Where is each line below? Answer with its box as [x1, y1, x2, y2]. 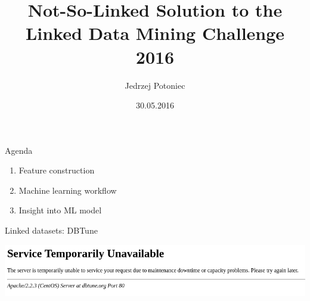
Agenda [5, 144, 33, 156]
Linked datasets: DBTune [5, 224, 98, 237]
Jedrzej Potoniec [125, 79, 185, 91]
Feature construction [18, 164, 95, 176]
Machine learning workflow [18, 184, 117, 196]
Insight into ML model [18, 204, 102, 216]
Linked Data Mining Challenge [25, 21, 285, 45]
